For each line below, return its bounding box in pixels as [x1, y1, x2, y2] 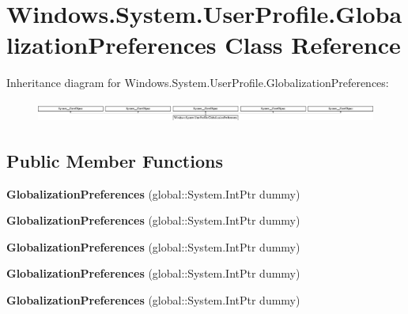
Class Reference [225, 28, 401, 61]
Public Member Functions [6, 148, 223, 172]
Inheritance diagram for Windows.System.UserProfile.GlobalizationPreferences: [6, 74, 389, 91]
